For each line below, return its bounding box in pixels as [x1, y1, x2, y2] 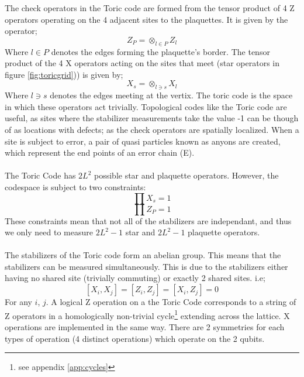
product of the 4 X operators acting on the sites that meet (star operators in [5, 57, 279, 69]
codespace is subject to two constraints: [5, 180, 146, 193]
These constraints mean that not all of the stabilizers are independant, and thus [5, 214, 292, 227]
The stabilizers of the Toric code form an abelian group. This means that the [5, 249, 281, 261]
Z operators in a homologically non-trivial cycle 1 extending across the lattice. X [5, 307, 290, 321]
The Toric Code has [5, 169, 76, 181]
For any [5, 296, 32, 308]
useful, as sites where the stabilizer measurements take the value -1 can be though [5, 112, 299, 124]
